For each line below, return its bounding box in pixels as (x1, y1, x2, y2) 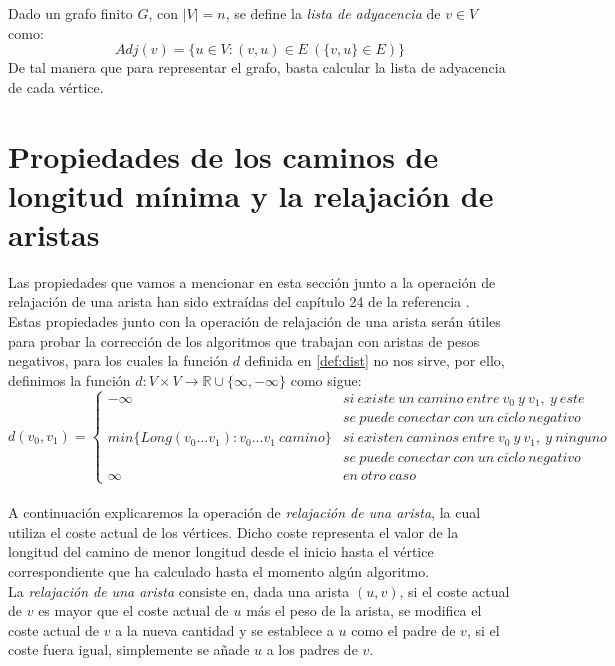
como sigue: (290, 369, 362, 390)
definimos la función (8, 369, 131, 390)
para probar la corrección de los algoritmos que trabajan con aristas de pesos (8, 330, 480, 351)
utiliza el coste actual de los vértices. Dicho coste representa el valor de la (8, 521, 459, 542)
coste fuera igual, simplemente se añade (8, 639, 250, 660)
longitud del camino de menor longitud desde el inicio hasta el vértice (8, 541, 434, 562)
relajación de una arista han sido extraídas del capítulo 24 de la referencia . (8, 291, 470, 312)
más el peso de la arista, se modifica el (246, 600, 482, 621)
